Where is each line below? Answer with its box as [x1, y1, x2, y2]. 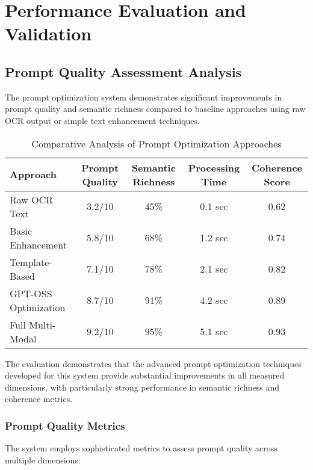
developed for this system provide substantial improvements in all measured [5, 369, 285, 382]
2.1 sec [200, 262, 228, 276]
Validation [5, 21, 92, 46]
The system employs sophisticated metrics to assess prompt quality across [5, 442, 277, 454]
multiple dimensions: [5, 453, 81, 466]
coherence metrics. [5, 392, 73, 405]
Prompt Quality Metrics [5, 418, 125, 433]
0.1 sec [200, 199, 228, 214]
